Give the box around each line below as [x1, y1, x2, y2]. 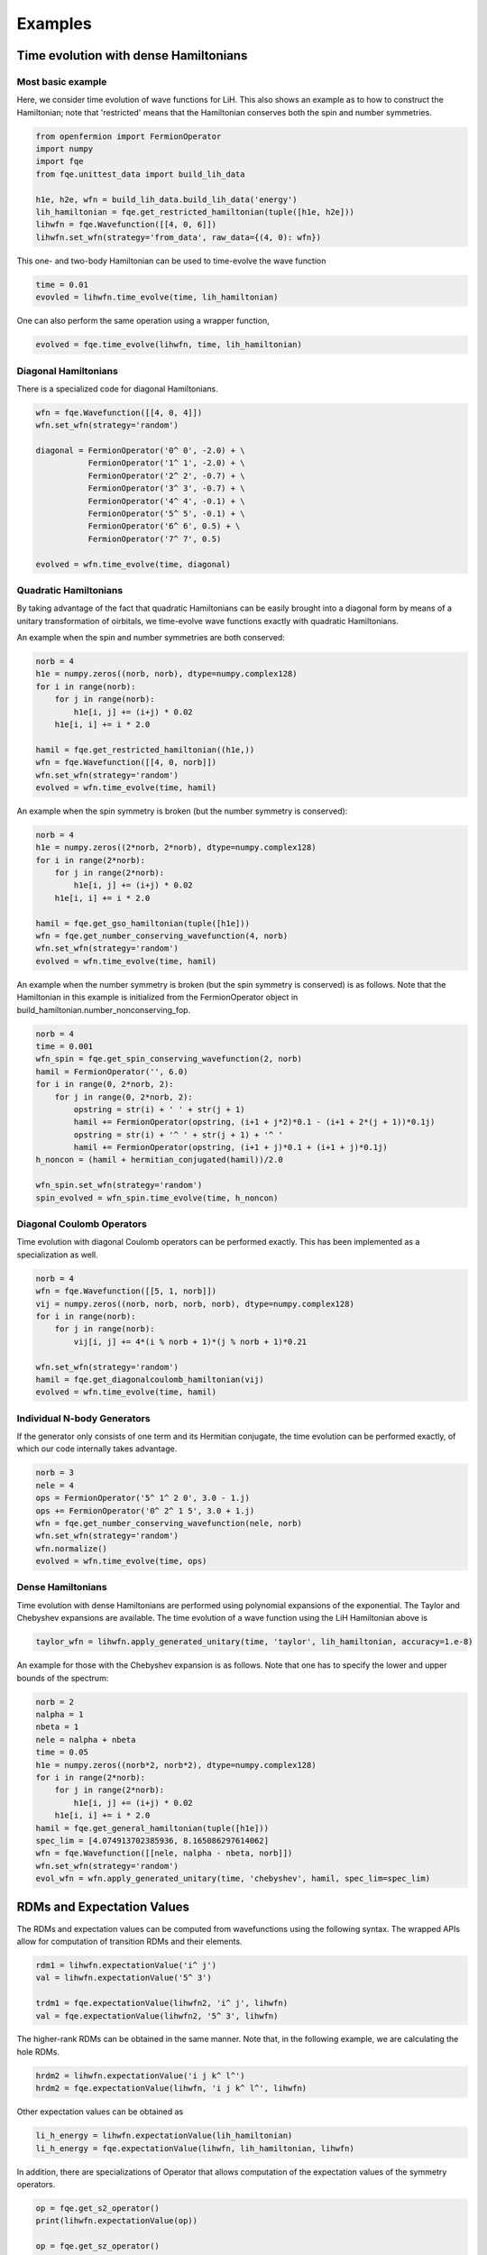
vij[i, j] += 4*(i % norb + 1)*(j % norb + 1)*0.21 [73, 1336, 308, 1347]
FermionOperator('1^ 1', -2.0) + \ [87, 458, 245, 468]
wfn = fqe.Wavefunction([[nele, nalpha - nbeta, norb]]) [35, 1848, 293, 1858]
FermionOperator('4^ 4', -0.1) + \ [87, 496, 245, 506]
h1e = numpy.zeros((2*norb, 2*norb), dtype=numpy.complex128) [35, 842, 317, 852]
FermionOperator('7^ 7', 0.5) [87, 533, 222, 544]
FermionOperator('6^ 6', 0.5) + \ [87, 521, 241, 531]
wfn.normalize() [35, 1543, 108, 1553]
